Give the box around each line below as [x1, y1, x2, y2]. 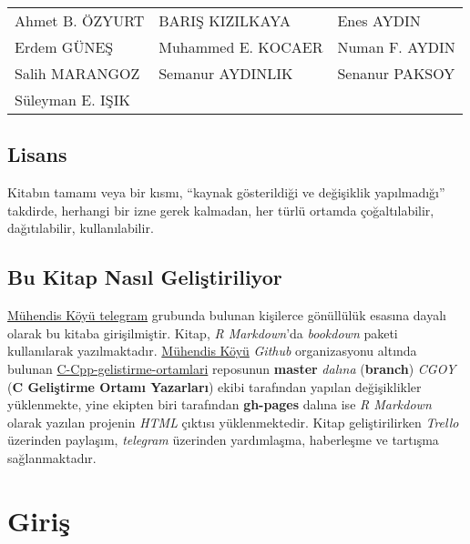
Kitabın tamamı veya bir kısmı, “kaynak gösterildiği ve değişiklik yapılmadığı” [7, 183, 445, 202]
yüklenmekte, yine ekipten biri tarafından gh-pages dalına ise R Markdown [7, 395, 432, 414]
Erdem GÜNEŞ [15, 36, 114, 57]
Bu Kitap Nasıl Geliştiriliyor [7, 263, 282, 291]
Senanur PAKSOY [337, 63, 455, 84]
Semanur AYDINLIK [158, 63, 293, 84]
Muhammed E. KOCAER [158, 36, 323, 57]
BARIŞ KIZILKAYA [158, 10, 291, 31]
